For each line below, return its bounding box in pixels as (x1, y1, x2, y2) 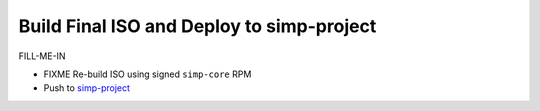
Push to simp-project (43, 82, 130, 94)
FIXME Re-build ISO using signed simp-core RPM (43, 68, 252, 80)
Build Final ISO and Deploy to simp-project (18, 15, 377, 37)
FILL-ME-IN (18, 50, 66, 62)
